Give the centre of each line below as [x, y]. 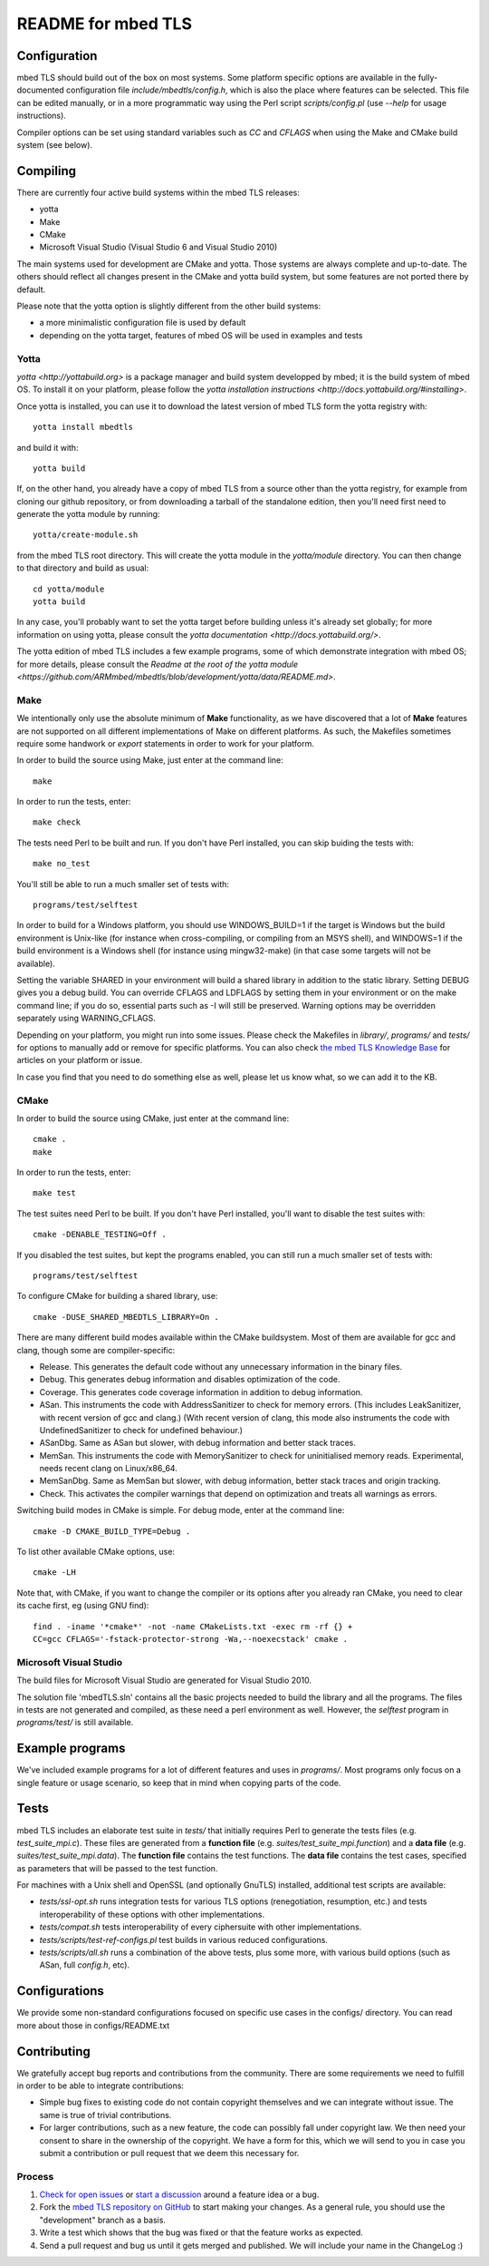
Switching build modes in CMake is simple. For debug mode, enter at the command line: [181, 1510]
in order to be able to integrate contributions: [101, 2085]
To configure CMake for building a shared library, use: [117, 1296]
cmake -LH [54, 1573]
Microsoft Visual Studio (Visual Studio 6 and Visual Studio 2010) [158, 247]
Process [35, 2176]
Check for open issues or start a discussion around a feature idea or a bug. [179, 2194]
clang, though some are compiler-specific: [96, 1350]
